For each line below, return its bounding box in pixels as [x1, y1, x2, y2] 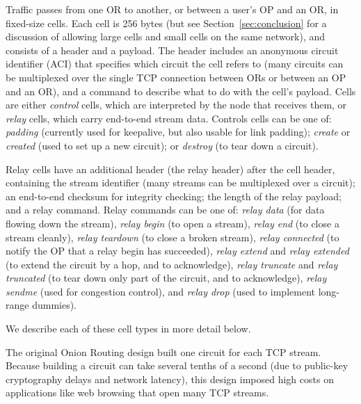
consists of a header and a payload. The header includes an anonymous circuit [6, 42, 339, 57]
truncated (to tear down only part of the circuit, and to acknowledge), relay [6, 270, 327, 285]
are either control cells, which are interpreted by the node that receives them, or [6, 97, 347, 112]
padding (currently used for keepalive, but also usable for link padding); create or [6, 124, 351, 139]
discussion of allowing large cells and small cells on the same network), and [6, 29, 326, 44]
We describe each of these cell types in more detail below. [6, 321, 251, 336]
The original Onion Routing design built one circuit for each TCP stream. [6, 344, 321, 359]
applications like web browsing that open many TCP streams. [6, 385, 269, 400]
